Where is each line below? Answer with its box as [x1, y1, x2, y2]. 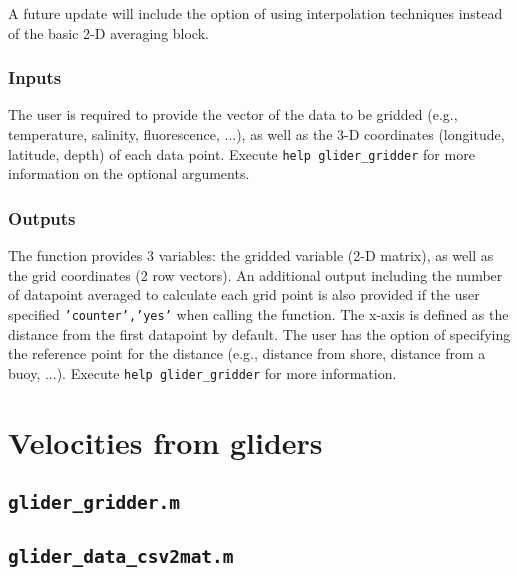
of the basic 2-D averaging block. [8, 22, 209, 43]
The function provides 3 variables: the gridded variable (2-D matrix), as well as [8, 245, 494, 266]
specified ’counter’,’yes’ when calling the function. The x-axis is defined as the [8, 303, 509, 324]
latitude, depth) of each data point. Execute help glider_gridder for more [8, 143, 475, 164]
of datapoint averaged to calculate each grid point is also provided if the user [8, 284, 480, 305]
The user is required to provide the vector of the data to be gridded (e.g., [8, 104, 458, 125]
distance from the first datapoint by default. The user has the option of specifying [8, 323, 511, 344]
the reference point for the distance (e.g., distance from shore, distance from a [8, 343, 486, 364]
